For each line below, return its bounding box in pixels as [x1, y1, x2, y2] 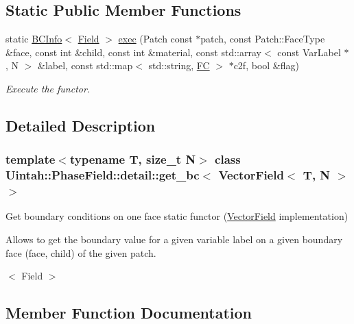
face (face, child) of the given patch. [5, 245, 156, 260]
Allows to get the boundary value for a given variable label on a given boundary [5, 232, 343, 247]
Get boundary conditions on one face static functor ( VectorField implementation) [5, 209, 349, 223]
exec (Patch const [118, 32, 193, 46]
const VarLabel [277, 45, 341, 59]
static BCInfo [5, 32, 62, 46]
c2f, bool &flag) [233, 58, 299, 73]
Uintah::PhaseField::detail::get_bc [5, 166, 200, 184]
